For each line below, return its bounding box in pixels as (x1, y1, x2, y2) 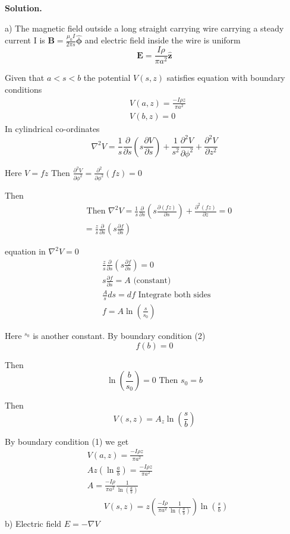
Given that (5, 71, 45, 84)
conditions (5, 83, 42, 95)
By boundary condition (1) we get (5, 435, 129, 447)
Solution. (5, 2, 42, 14)
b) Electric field (5, 517, 62, 530)
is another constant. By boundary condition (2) (33, 329, 206, 341)
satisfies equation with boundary (166, 71, 285, 84)
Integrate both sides (138, 291, 211, 300)
